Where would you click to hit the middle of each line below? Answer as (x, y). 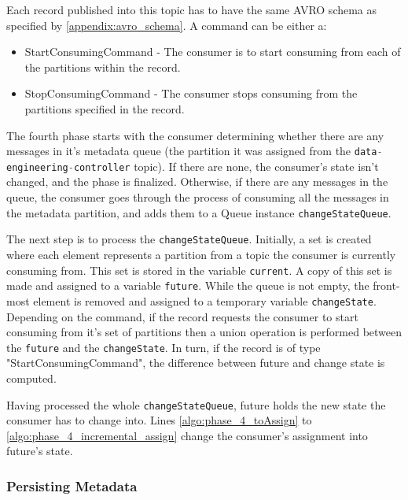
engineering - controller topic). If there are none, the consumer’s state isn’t (193, 166)
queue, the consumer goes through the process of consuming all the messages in (198, 197)
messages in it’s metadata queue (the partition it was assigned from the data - (195, 151)
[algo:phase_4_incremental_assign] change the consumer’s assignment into (187, 435)
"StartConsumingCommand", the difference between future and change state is (196, 363)
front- (386, 285)
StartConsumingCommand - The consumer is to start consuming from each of (213, 52)
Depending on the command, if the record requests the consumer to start (182, 316)
